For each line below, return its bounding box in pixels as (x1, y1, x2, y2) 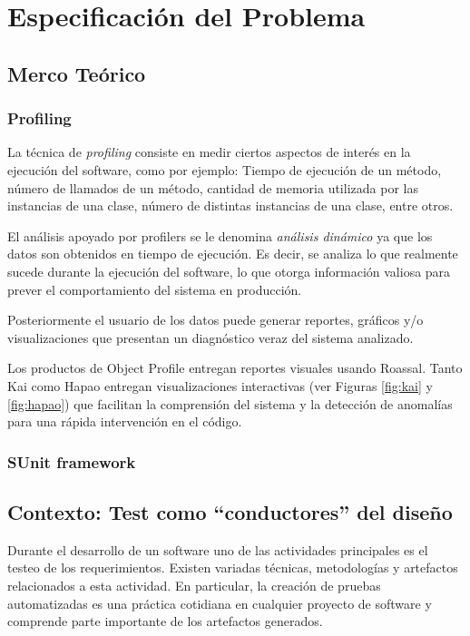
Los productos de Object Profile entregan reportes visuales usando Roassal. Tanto (7, 358, 463, 377)
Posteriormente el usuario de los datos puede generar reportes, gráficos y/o (7, 310, 424, 329)
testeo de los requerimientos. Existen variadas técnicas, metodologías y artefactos (7, 558, 458, 577)
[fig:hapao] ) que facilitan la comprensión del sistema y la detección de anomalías (7, 394, 453, 413)
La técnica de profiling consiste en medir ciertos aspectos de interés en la (7, 142, 411, 161)
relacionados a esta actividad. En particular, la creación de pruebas (7, 575, 381, 594)
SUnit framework (7, 450, 136, 473)
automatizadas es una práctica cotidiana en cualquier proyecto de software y (7, 593, 432, 612)
